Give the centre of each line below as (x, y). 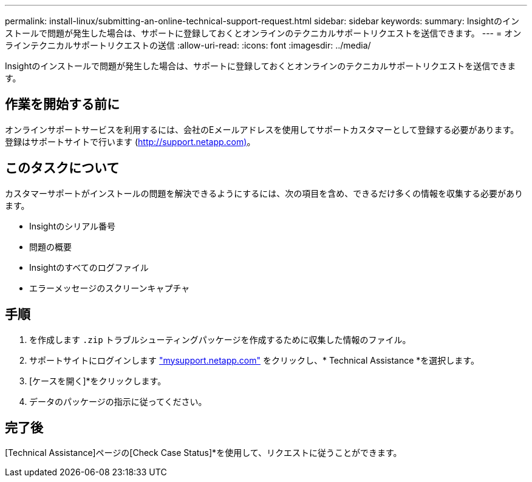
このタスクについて (62, 168)
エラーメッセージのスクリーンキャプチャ (110, 288)
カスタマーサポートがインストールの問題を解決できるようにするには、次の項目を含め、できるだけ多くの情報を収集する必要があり (264, 193)
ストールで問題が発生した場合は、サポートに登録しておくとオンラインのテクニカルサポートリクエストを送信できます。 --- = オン (263, 33)
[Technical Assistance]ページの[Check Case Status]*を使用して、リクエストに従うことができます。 (203, 453)
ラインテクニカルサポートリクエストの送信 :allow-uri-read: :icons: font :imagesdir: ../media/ (188, 45)
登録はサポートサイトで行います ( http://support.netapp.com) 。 (130, 141)
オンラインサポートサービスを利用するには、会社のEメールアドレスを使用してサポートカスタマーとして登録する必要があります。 (262, 129)
